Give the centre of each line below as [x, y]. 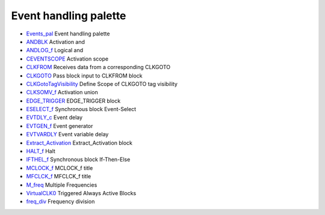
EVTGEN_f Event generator [60, 126]
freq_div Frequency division [60, 202]
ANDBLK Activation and [56, 41]
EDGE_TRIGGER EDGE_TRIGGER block [73, 101]
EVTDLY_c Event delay [54, 118]
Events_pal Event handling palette [68, 34]
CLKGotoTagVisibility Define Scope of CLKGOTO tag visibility [102, 83]
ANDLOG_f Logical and [55, 50]
